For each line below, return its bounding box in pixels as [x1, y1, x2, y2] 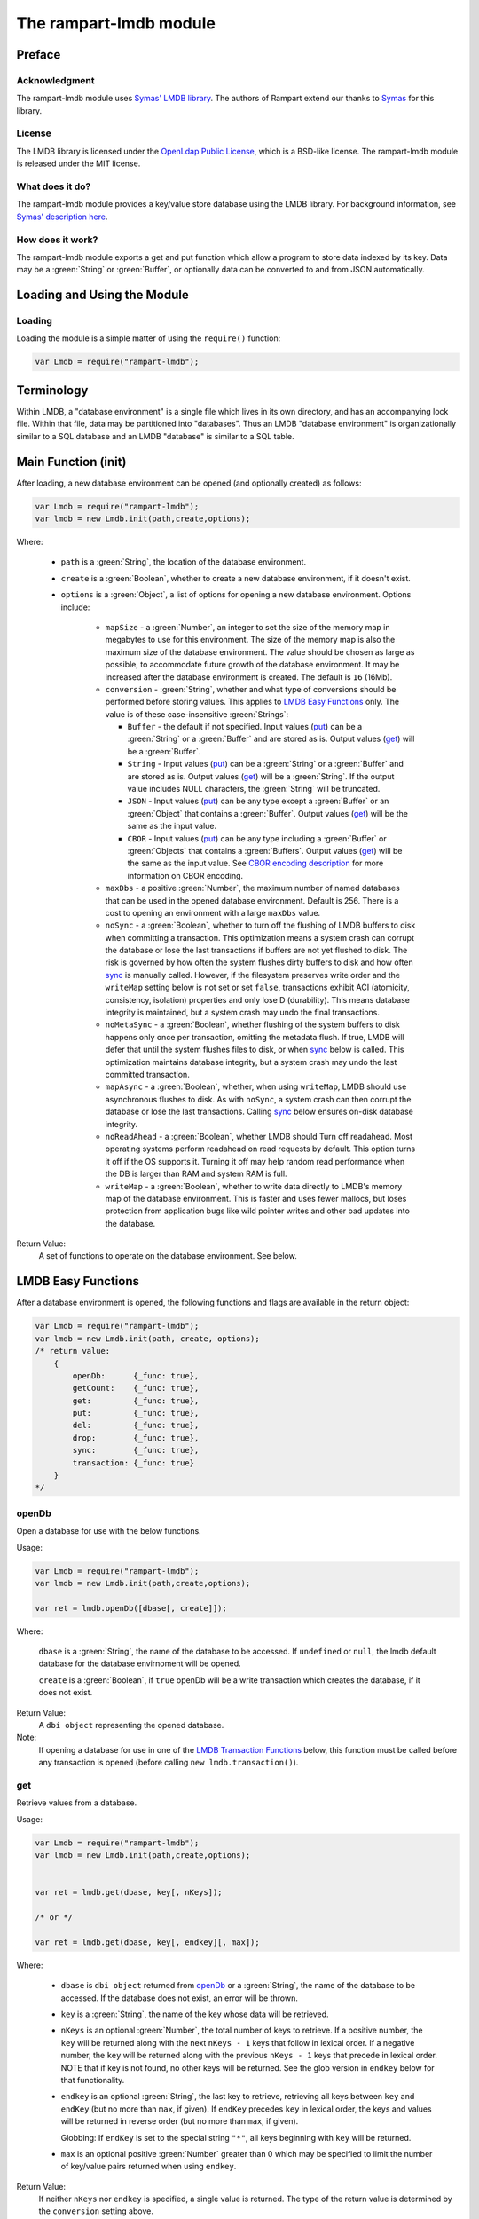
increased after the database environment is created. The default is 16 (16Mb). [105, 671, 393, 683]
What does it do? [16, 180, 91, 193]
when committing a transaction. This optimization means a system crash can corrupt [105, 932, 414, 943]
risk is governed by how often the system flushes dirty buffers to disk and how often [105, 957, 413, 967]
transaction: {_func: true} [72, 1457, 195, 1468]
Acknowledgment [16, 74, 95, 86]
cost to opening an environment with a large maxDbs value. [105, 907, 321, 918]
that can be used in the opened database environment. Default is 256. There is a [105, 895, 399, 905]
